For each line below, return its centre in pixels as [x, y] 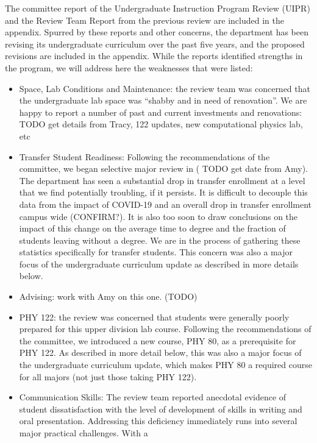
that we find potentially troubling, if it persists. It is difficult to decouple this [163, 192]
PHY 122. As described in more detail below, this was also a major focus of [160, 353]
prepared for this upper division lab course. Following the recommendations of [165, 329]
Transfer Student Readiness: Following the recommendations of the [144, 156]
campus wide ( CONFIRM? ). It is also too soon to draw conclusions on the [158, 216]
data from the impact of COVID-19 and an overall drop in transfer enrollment [166, 204]
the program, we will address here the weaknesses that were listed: [129, 67]
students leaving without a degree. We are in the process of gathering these [160, 240]
